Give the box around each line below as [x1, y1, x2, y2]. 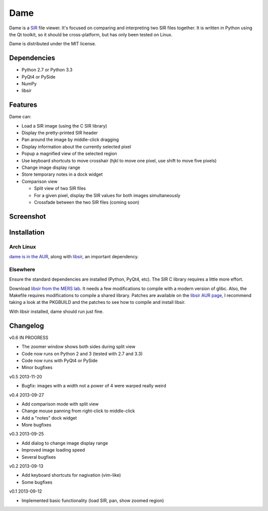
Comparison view [21, 178, 58, 184]
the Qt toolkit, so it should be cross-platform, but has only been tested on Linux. [9, 31, 173, 37]
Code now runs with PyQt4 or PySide [21, 358, 98, 364]
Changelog [9, 321, 44, 330]
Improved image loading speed [21, 447, 85, 453]
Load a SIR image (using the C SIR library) [21, 123, 108, 129]
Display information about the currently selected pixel [21, 144, 132, 149]
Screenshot [9, 212, 46, 220]
